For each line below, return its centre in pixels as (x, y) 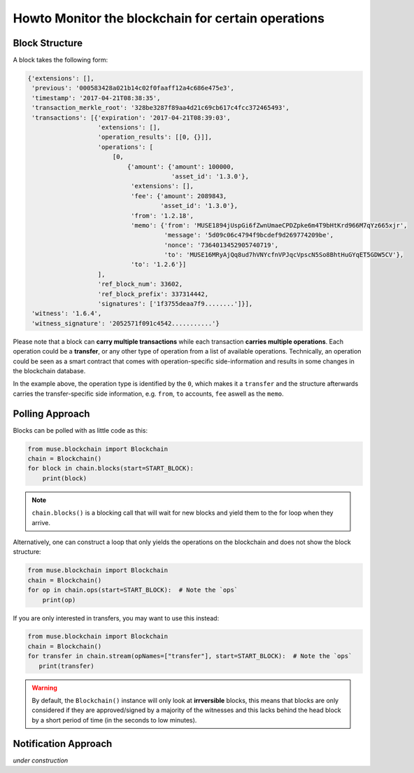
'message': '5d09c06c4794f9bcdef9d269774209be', (249, 235)
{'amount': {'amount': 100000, (180, 167)
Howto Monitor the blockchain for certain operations (169, 18)
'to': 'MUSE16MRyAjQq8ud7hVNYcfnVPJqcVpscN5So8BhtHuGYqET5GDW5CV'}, (284, 255)
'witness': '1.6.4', (67, 314)
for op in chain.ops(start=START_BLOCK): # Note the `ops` (133, 590)
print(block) (65, 478)
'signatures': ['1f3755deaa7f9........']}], (175, 304)
